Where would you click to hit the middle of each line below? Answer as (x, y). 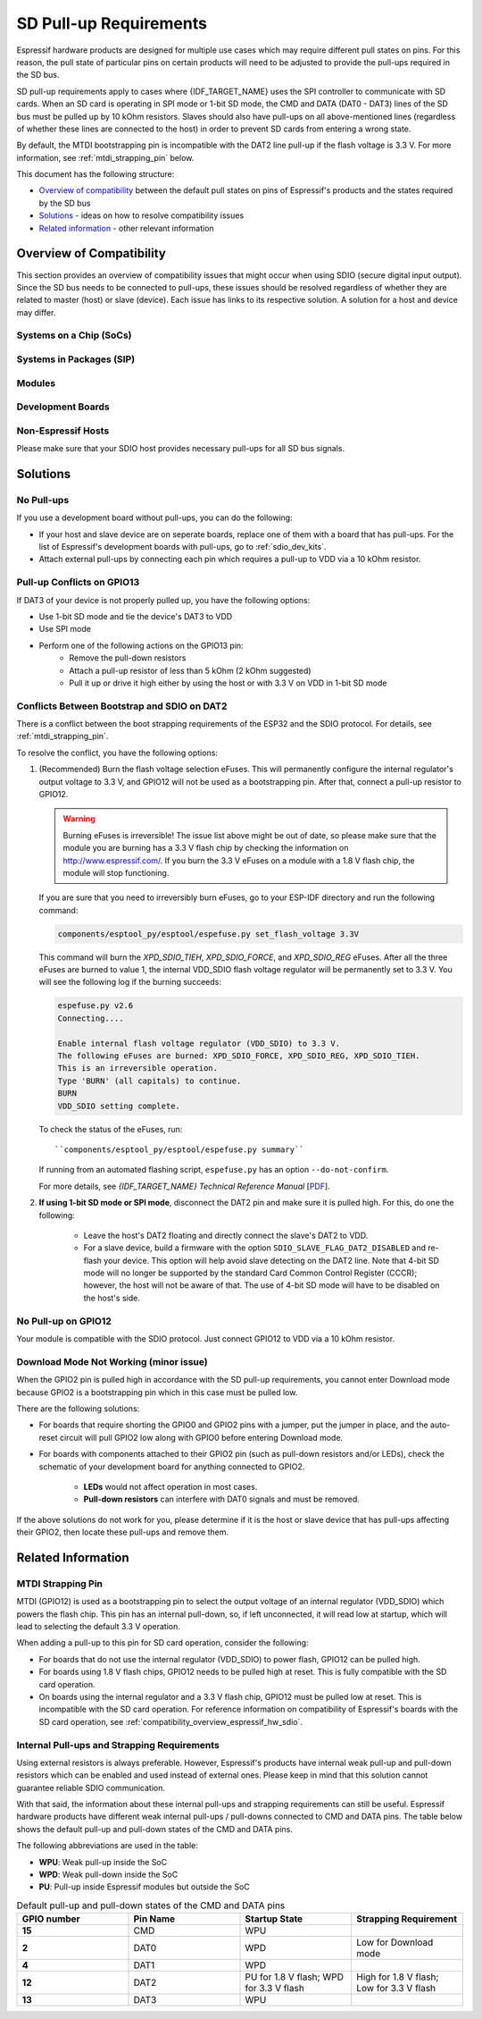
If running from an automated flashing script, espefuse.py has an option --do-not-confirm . (214, 1170)
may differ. (36, 312)
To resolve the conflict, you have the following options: (117, 753)
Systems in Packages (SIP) (76, 359)
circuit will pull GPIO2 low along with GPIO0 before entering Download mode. (201, 1437)
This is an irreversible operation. (138, 1068)
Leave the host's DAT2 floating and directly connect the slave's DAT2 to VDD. (226, 1235)
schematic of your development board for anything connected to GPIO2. (172, 1467)
